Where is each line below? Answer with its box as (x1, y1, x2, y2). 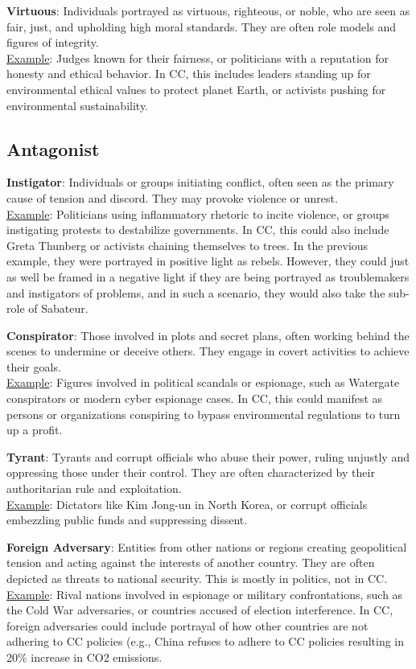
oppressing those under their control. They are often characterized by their (6, 464, 375, 481)
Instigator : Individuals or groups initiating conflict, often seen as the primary (6, 174, 394, 191)
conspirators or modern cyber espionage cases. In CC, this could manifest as (6, 390, 383, 407)
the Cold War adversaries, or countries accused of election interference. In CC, (6, 601, 393, 618)
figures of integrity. (6, 34, 99, 51)
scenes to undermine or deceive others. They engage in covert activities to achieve (6, 343, 410, 359)
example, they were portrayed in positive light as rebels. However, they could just (6, 252, 410, 269)
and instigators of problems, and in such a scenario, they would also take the (6, 284, 385, 301)
